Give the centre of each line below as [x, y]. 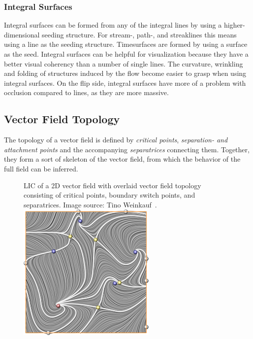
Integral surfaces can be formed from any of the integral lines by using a [113, 25]
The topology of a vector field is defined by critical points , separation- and [116, 140]
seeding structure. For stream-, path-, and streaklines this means [139, 34]
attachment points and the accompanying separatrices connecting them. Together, [127, 149]
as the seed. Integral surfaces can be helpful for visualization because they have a [126, 54]
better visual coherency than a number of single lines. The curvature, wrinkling [124, 63]
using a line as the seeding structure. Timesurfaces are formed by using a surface [126, 44]
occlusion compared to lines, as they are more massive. [86, 92]
